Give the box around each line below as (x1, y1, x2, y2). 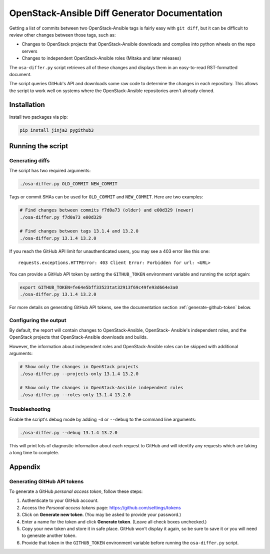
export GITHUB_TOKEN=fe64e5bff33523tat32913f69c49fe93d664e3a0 (19, 285, 178, 290)
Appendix (9, 462, 40, 471)
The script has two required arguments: (9, 168, 91, 174)
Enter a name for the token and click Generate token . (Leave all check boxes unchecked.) (21, 518, 207, 524)
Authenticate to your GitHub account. (21, 497, 99, 503)
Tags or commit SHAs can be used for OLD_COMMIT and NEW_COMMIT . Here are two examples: (9, 194, 203, 200)
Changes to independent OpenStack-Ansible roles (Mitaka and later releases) (21, 55, 181, 61)
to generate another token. (21, 532, 77, 538)
